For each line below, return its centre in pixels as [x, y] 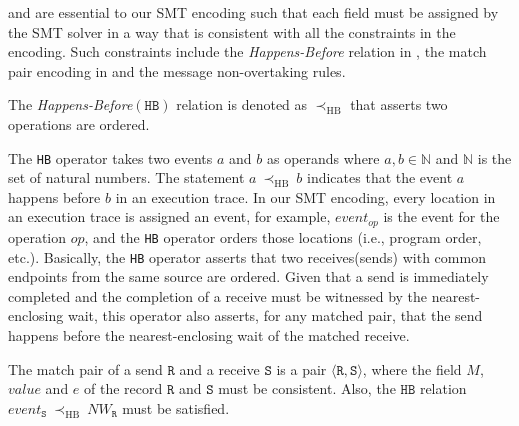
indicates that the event [380, 177]
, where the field [412, 368]
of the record [123, 388]
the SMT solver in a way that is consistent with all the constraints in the [232, 31]
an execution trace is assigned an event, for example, [169, 216]
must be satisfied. [176, 407]
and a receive [219, 368]
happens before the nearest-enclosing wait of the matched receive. [209, 334]
